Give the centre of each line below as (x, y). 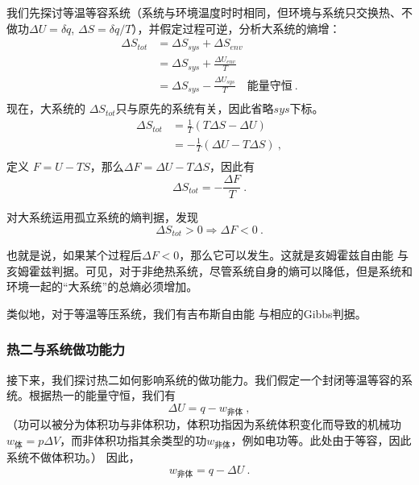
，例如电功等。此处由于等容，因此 (321, 439)
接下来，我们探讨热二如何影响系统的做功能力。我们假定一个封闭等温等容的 (204, 379)
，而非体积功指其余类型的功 (133, 439)
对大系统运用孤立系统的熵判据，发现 (102, 217)
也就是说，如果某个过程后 (74, 255)
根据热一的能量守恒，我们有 (102, 395)
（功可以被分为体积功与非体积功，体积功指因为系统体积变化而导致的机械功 (204, 424)
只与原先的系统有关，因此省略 (195, 108)
